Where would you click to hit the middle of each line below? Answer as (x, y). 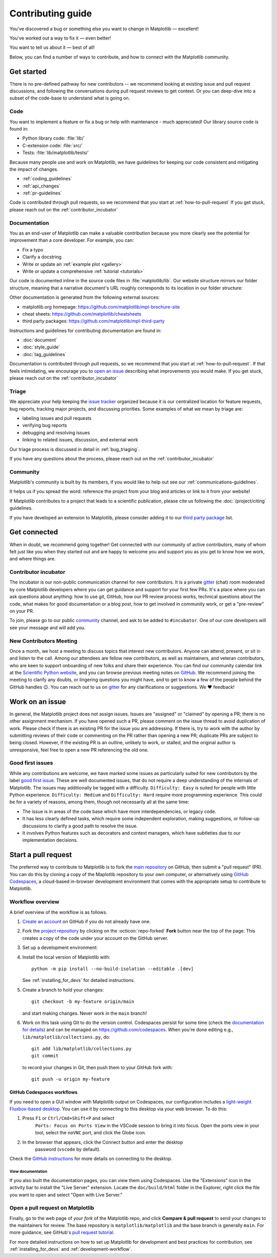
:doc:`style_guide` (41, 347)
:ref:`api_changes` (42, 186)
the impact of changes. (34, 169)
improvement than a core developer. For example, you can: (72, 240)
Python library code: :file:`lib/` (54, 138)
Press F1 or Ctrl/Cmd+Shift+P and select (68, 1118)
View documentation (28, 1172)
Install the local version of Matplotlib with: (66, 957)
